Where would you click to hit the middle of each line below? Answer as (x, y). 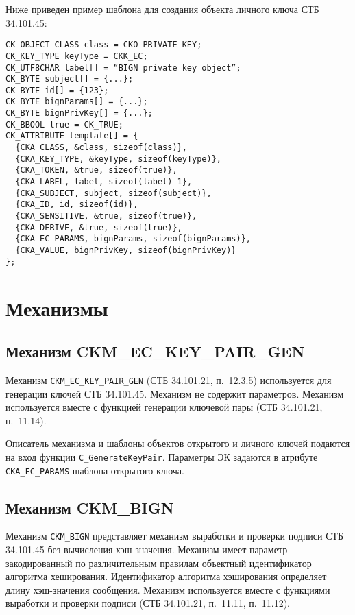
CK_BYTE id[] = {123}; (57, 90)
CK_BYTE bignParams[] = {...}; (77, 102)
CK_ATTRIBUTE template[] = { (72, 136)
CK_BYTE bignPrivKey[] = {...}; (79, 113)
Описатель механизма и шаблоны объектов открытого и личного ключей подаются (178, 443)
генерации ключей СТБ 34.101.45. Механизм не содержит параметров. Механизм (175, 393)
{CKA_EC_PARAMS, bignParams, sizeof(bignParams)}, (133, 239)
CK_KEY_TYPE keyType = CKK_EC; (77, 56)
